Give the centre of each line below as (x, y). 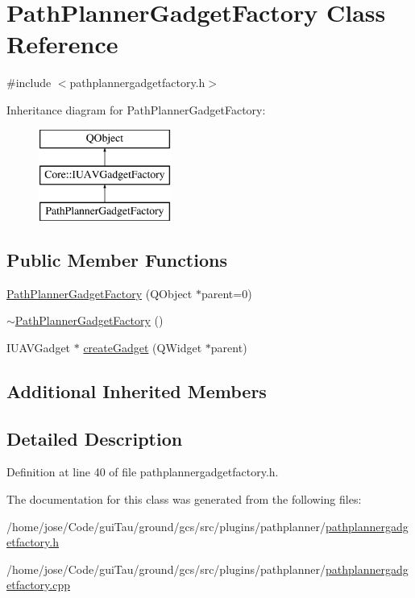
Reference (62, 44)
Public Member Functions (117, 259)
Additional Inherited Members (137, 390)
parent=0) (226, 293)
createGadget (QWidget (143, 347)
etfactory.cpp (39, 585)
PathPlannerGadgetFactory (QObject (100, 293)
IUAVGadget (39, 347)
